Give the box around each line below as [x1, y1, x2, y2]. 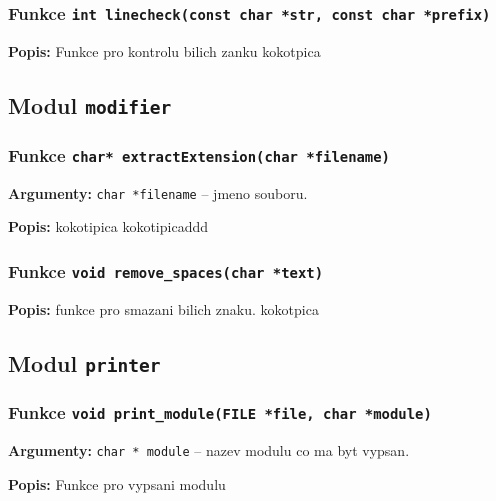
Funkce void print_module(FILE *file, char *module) [8, 400, 432, 425]
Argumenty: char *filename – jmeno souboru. [8, 182, 308, 203]
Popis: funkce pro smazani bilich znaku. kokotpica [8, 298, 319, 319]
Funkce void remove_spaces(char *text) [8, 258, 324, 283]
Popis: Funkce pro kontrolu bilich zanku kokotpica [8, 40, 321, 61]
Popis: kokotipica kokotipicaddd [8, 216, 208, 237]
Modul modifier [8, 89, 172, 120]
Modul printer [8, 347, 161, 378]
